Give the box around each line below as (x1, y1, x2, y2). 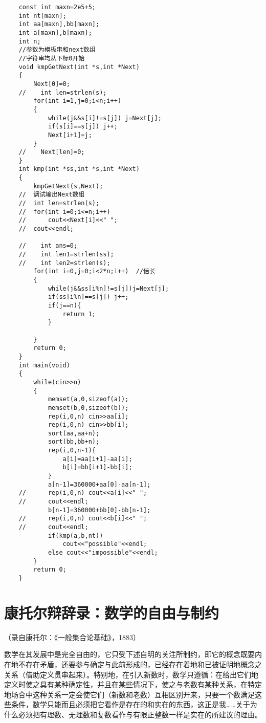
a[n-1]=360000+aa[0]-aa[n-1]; (48, 480, 151, 488)
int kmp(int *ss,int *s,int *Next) (18, 165, 140, 173)
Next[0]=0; (33, 80, 70, 87)
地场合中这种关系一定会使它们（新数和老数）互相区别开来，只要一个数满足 (4, 689, 255, 699)
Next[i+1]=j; (48, 131, 92, 139)
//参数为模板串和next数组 (18, 46, 96, 54)
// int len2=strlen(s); (18, 259, 110, 267)
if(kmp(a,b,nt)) (48, 532, 103, 539)
